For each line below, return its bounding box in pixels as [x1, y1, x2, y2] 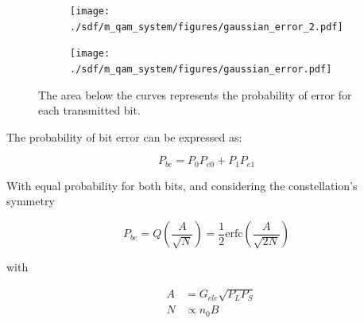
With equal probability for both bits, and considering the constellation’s [6, 177, 358, 193]
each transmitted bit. [38, 102, 141, 119]
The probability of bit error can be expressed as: [6, 128, 242, 145]
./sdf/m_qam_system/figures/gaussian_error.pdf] [70, 63, 332, 75]
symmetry [6, 193, 55, 209]
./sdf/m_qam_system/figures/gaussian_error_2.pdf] [70, 21, 343, 33]
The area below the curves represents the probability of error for [38, 86, 352, 103]
